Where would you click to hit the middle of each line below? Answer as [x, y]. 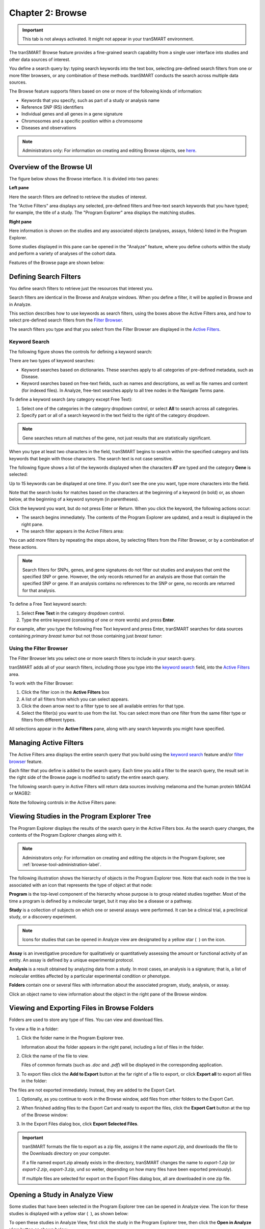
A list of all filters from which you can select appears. [75, 699]
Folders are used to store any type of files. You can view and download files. [86, 1020]
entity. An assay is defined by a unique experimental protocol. [72, 960]
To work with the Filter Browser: [41, 683]
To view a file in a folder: [34, 1029]
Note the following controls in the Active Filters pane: [63, 802]
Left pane [19, 188]
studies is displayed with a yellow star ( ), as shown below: [69, 1213]
